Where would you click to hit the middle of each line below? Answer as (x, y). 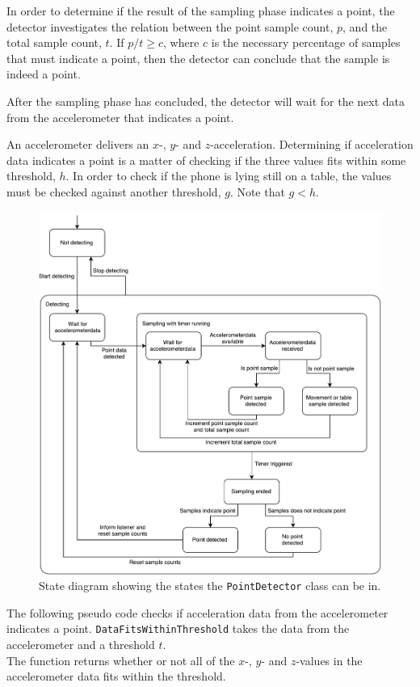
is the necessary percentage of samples (306, 42)
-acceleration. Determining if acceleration (312, 144)
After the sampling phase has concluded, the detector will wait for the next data (206, 101)
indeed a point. (44, 74)
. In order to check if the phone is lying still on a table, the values (229, 176)
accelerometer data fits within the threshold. (116, 676)
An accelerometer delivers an (78, 144)
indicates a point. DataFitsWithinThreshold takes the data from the (178, 628)
